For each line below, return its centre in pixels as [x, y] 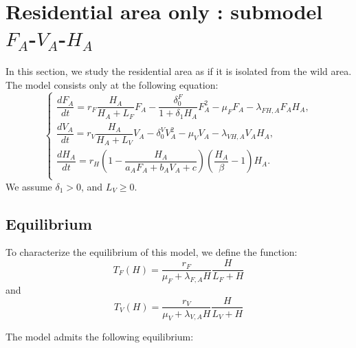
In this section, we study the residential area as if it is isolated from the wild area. [179, 71]
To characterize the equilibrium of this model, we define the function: [152, 252]
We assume [29, 186]
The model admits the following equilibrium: [100, 337]
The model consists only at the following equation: [112, 84]
